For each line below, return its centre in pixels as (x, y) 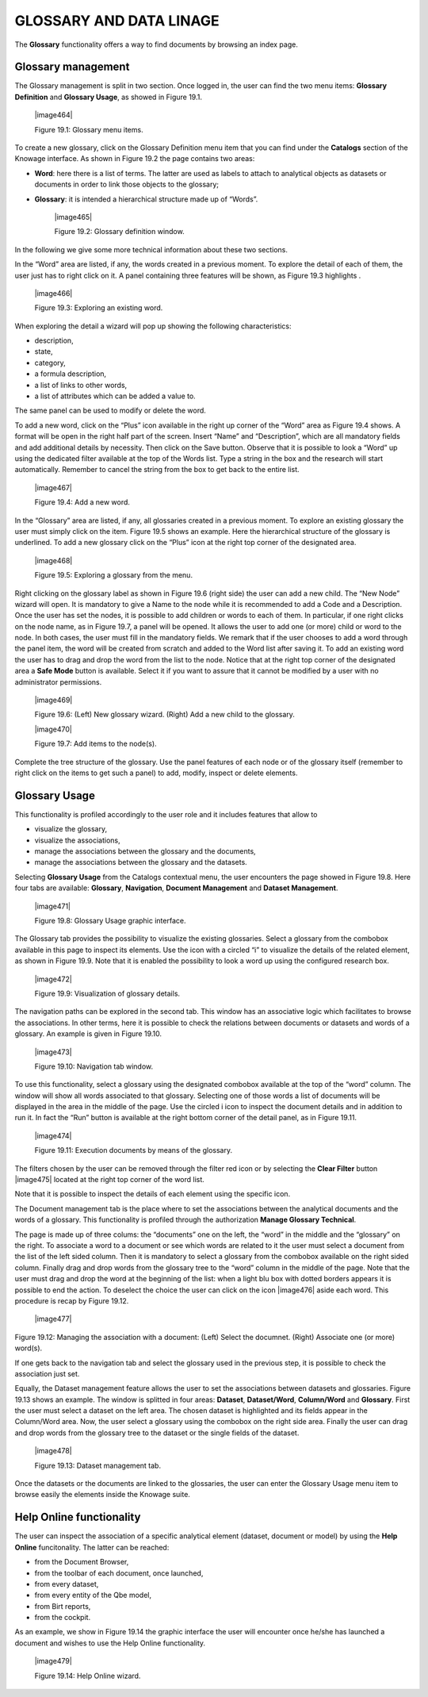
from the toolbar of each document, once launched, (119, 1573)
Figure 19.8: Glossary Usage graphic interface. (110, 921)
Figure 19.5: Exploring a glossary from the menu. (114, 575)
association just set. (47, 1373)
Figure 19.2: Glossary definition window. (120, 232)
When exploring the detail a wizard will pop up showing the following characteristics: (153, 326)
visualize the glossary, (71, 829)
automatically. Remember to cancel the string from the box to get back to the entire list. (157, 470)
